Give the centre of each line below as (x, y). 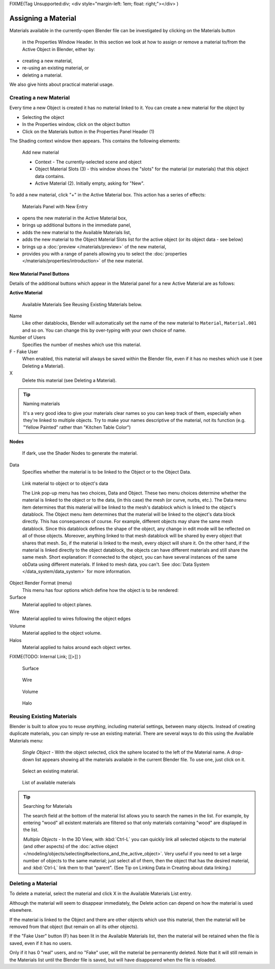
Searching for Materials (48, 806)
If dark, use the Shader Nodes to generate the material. (80, 453)
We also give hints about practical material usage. (62, 85)
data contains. (50, 176)
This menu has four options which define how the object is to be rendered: (100, 590)
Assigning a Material (43, 18)
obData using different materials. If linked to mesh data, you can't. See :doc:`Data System (116, 564)
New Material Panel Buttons (39, 274)
